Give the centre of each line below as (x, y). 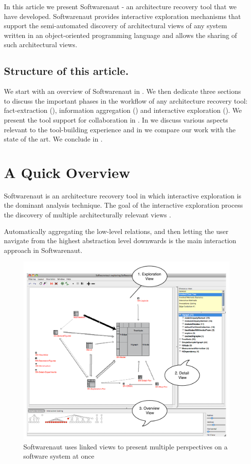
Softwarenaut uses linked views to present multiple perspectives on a (125, 446)
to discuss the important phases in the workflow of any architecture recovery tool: (126, 100)
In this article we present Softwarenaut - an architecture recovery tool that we (120, 6)
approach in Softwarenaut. (43, 250)
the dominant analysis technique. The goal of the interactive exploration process (124, 205)
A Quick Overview (67, 172)
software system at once (59, 456)
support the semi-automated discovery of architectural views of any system (116, 26)
